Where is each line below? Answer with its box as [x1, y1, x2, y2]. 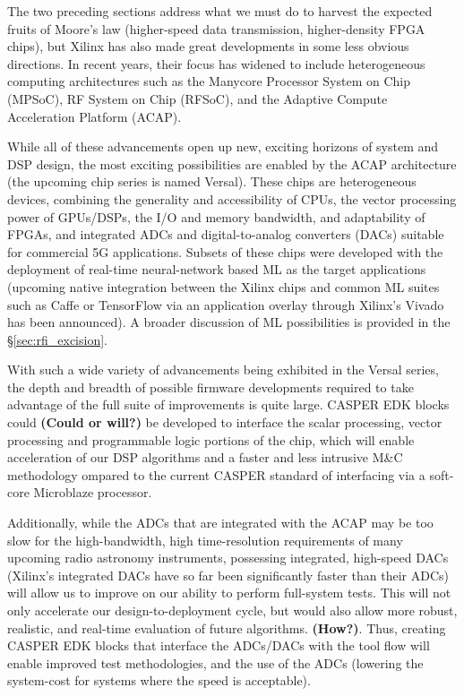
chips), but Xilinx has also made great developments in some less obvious [7, 37, 409, 56]
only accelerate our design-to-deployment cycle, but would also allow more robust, [7, 601, 458, 619]
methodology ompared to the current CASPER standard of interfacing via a [7, 465, 425, 484]
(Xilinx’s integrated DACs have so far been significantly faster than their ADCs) [7, 565, 449, 584]
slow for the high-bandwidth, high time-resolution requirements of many [7, 530, 403, 549]
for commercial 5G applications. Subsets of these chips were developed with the [7, 242, 443, 261]
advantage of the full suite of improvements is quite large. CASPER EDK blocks [7, 395, 450, 414]
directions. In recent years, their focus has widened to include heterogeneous [7, 54, 425, 73]
